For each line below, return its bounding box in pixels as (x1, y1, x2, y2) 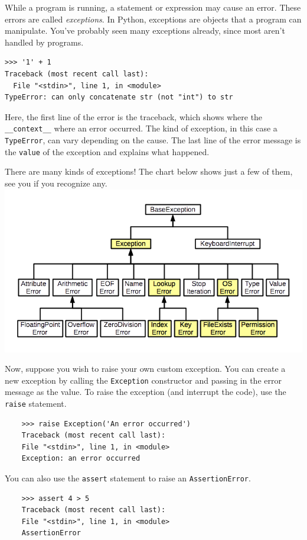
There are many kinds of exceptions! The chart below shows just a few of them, (5, 165, 293, 178)
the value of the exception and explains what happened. (5, 145, 210, 157)
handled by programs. (5, 36, 84, 48)
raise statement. (5, 397, 67, 409)
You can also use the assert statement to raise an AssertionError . (5, 472, 251, 484)
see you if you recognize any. (5, 176, 107, 189)
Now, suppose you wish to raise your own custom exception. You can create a (5, 362, 286, 375)
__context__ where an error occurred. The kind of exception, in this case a (5, 122, 277, 134)
